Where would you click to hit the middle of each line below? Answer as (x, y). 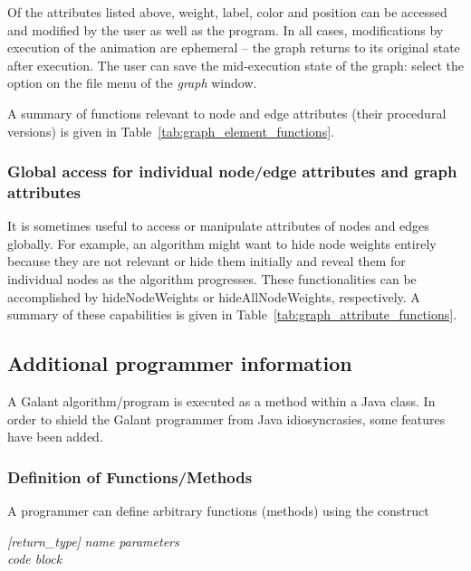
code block (35, 559)
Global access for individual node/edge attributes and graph (232, 171)
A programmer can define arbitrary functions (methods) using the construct (218, 511)
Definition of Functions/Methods (130, 476)
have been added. (55, 437)
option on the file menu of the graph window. (132, 83)
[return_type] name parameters (93, 541)
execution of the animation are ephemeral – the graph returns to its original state (234, 48)
